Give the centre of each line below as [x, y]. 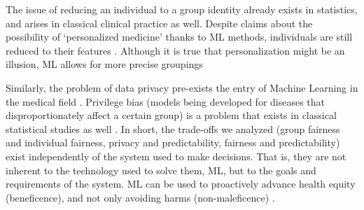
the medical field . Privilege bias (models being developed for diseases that [166, 101]
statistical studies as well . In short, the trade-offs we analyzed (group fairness [173, 128]
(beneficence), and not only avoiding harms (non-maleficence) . [140, 197]
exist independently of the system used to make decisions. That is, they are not [176, 156]
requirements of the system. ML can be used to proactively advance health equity [181, 184]
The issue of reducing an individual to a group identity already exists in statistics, [182, 9]
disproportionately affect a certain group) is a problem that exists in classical [171, 115]
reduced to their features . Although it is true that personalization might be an [175, 50]
